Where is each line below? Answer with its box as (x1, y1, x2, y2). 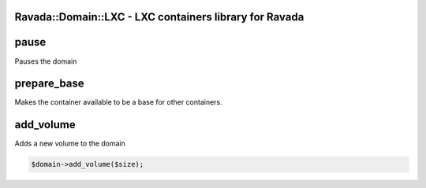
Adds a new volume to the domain (14, 138, 126, 149)
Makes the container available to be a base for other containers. (14, 98, 222, 107)
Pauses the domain (14, 56, 77, 66)
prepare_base (14, 77, 84, 90)
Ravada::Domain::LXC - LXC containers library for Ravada (14, 10, 305, 24)
